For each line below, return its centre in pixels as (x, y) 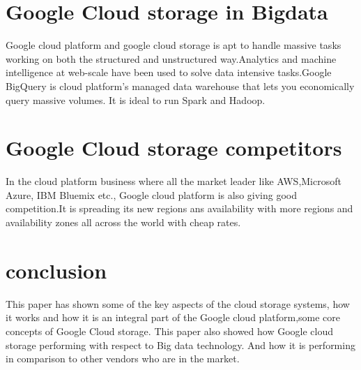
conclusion (56, 270)
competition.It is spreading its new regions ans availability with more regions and (179, 208)
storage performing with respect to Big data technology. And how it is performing (180, 345)
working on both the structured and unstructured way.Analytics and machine (171, 58)
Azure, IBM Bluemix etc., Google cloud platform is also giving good (151, 194)
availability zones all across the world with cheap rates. (123, 222)
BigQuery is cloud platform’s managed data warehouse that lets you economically (180, 86)
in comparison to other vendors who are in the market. (123, 358)
